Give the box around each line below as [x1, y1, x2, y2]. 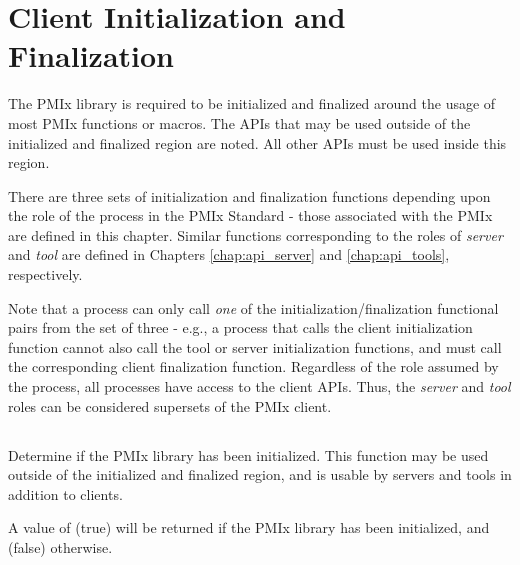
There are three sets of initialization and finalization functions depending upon [8, 185, 491, 206]
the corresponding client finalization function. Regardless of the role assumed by [8, 356, 499, 377]
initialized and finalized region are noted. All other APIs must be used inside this [8, 132, 507, 153]
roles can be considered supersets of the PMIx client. [8, 395, 332, 416]
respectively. [8, 264, 83, 285]
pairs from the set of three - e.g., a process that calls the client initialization [8, 317, 473, 338]
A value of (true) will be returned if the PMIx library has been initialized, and [8, 517, 490, 538]
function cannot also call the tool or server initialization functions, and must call [8, 336, 502, 357]
